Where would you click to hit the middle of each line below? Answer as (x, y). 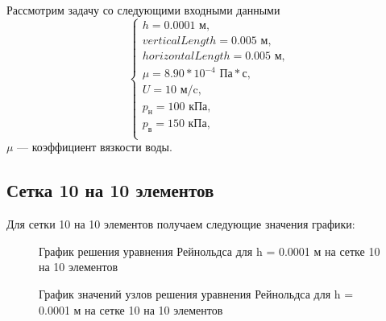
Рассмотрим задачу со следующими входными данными (143, 10)
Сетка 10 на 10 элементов (110, 190)
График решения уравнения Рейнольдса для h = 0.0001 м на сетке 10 (210, 251)
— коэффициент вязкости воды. (95, 147)
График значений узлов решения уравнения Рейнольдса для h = (196, 294)
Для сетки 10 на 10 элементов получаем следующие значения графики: (181, 224)
